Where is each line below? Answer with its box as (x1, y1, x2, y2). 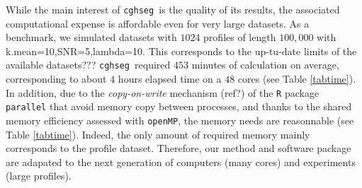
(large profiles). (6, 168, 72, 183)
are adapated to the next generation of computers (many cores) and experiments (6, 154, 356, 169)
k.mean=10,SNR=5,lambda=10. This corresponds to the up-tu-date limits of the (6, 43, 357, 58)
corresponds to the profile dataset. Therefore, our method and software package (6, 141, 351, 155)
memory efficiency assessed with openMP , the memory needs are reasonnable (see (6, 113, 354, 127)
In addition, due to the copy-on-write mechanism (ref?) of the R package (6, 85, 319, 100)
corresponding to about (6, 71, 107, 86)
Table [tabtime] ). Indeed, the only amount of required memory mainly (6, 127, 310, 141)
